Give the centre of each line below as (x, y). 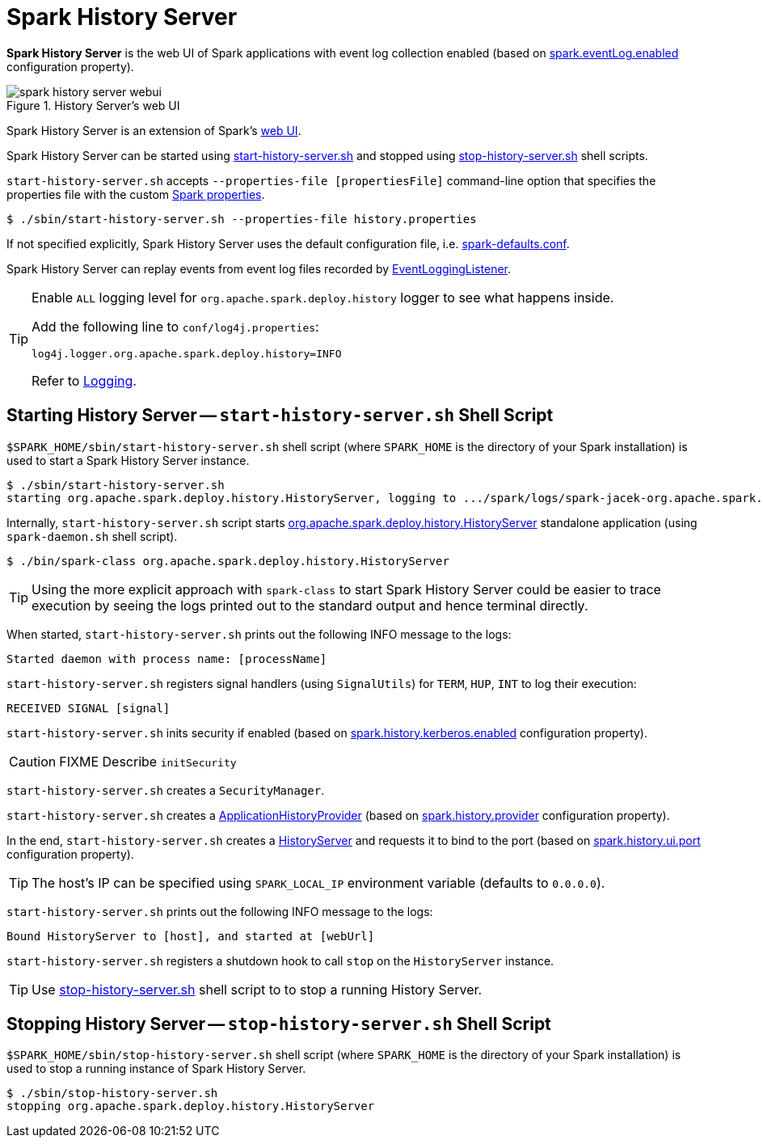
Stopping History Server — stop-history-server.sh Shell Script (279, 1024)
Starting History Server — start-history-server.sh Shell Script (280, 416)
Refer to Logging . (84, 380)
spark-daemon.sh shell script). (92, 536)
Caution (33, 761)
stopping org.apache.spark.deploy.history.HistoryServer (191, 1106)
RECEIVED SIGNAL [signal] (89, 708)
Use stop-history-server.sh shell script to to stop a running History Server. (257, 989)
